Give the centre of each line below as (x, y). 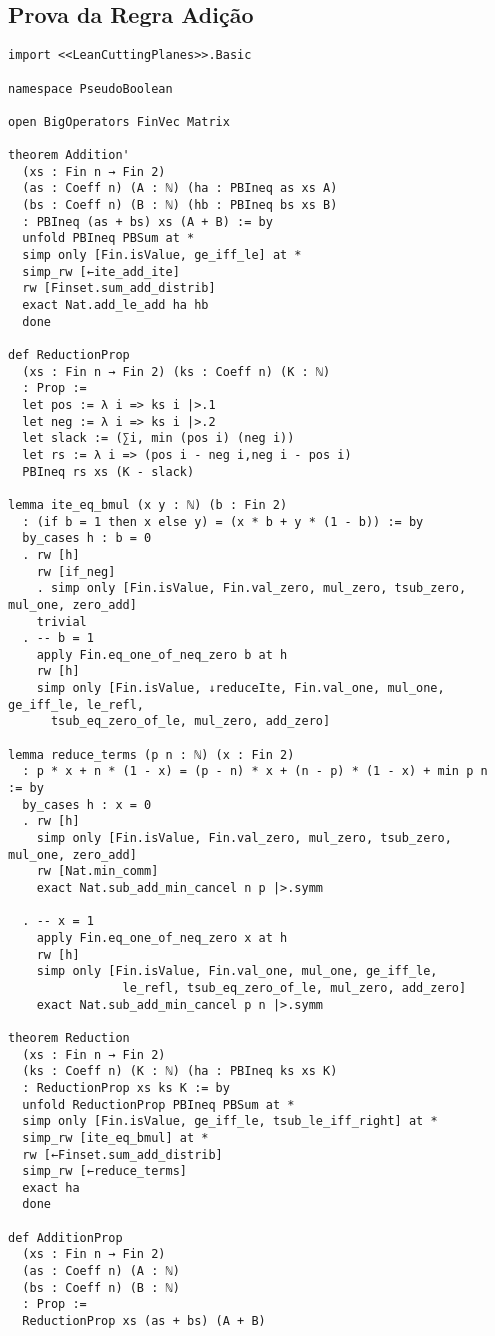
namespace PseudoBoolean (90, 88)
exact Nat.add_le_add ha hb (115, 305)
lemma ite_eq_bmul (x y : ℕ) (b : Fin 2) (148, 504)
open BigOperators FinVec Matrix (119, 121)
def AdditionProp (65, 1237)
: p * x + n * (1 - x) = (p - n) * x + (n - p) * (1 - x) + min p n (255, 771)
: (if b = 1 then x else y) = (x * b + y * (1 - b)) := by (223, 521)
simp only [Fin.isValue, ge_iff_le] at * (162, 255)
